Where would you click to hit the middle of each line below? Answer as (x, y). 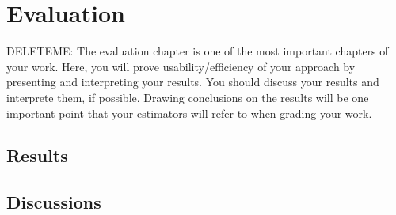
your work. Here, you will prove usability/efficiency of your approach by (181, 66)
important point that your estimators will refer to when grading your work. (189, 113)
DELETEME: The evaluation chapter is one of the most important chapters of (198, 51)
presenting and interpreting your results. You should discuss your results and (193, 82)
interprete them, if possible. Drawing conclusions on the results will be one (188, 97)
